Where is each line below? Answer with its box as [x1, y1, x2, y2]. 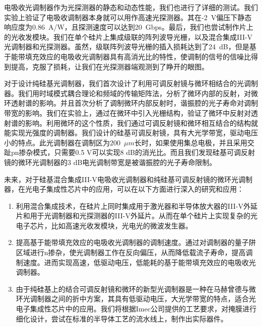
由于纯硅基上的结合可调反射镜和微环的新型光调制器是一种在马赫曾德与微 [16, 283, 256, 294]
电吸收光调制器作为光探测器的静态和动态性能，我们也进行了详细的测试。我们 [4, 2, 258, 12]
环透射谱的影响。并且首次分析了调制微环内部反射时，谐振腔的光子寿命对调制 [4, 98, 258, 108]
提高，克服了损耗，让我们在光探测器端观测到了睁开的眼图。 [11, 61, 209, 71]
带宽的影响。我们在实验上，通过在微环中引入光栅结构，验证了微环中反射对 [4, 107, 251, 118]
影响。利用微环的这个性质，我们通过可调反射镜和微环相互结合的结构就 [25, 117, 258, 128]
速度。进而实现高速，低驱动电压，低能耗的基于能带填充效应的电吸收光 [23, 257, 256, 267]
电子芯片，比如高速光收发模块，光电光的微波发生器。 [16, 220, 192, 230]
